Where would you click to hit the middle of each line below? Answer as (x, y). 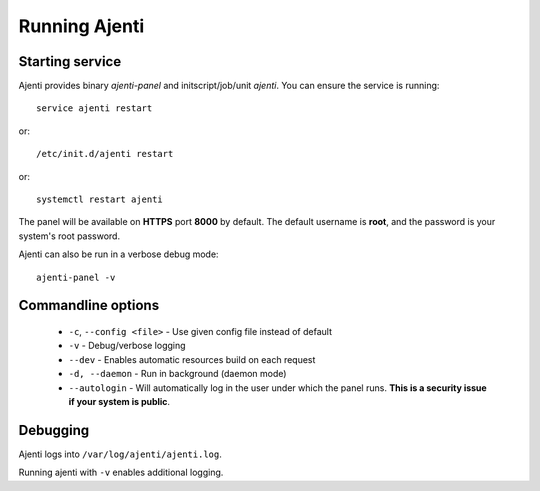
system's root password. (69, 236)
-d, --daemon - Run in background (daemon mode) (177, 374)
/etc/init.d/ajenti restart (105, 154)
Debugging (54, 430)
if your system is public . (119, 401)
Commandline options (89, 305)
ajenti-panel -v (76, 277)
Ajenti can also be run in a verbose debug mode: (118, 254)
